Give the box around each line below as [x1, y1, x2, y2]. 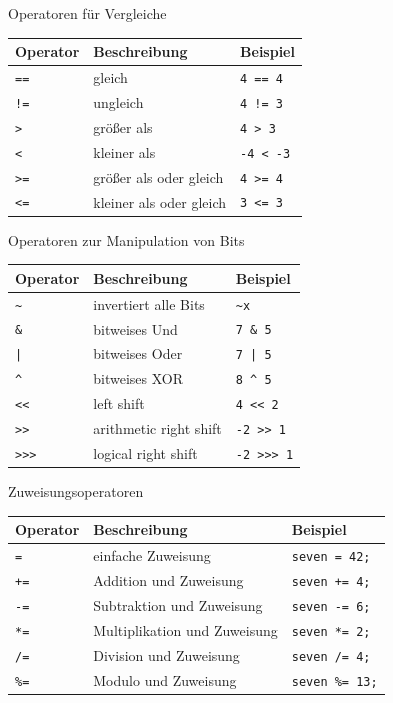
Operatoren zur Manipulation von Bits [8, 229, 245, 250]
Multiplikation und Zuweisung [93, 619, 278, 640]
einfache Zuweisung [93, 545, 211, 566]
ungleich [93, 91, 144, 112]
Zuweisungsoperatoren [8, 481, 144, 502]
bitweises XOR [93, 368, 184, 389]
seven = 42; [291, 550, 371, 565]
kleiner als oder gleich [93, 191, 227, 212]
